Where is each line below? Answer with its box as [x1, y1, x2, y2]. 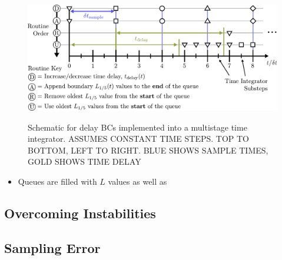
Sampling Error [4, 238, 101, 256]
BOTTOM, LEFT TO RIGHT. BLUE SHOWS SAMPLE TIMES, [28, 144, 268, 156]
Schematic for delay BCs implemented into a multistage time [28, 121, 247, 133]
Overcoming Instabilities [4, 204, 156, 222]
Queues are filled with [18, 175, 97, 188]
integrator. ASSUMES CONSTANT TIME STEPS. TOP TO [28, 132, 249, 145]
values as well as [108, 175, 167, 188]
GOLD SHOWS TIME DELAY [28, 155, 141, 168]
